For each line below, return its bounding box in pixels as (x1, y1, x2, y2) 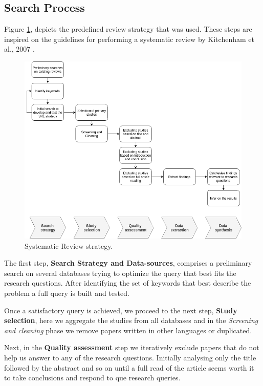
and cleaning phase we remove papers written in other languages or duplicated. (4, 325, 252, 335)
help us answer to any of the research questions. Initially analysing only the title (4, 352, 256, 362)
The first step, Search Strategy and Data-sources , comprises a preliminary (4, 258, 252, 268)
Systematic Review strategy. (25, 240, 113, 251)
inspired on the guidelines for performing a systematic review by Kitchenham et (4, 33, 254, 44)
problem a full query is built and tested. (4, 287, 129, 298)
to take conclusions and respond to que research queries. (4, 372, 181, 383)
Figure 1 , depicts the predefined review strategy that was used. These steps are (4, 24, 252, 34)
